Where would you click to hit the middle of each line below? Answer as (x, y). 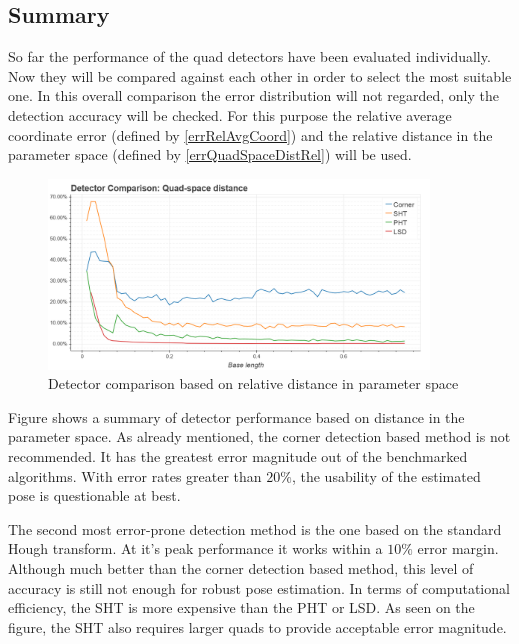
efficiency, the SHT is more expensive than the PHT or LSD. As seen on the (241, 607)
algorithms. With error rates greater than (135, 475)
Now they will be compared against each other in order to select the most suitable (260, 75)
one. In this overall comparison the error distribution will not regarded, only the (253, 95)
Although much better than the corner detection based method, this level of (241, 567)
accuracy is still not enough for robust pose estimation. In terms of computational (259, 587)
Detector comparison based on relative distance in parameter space (253, 383)
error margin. (458, 548)
